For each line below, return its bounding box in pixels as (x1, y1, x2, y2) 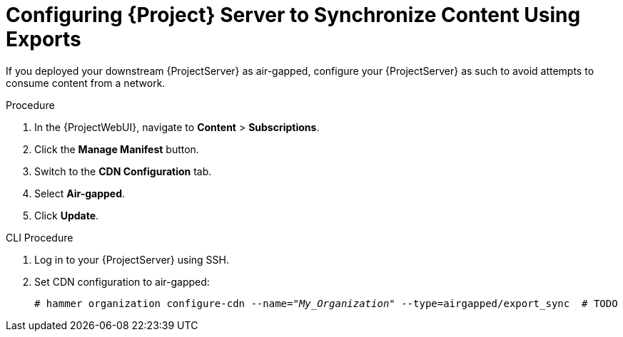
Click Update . (34, 209, 99, 222)
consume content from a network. (6, 76, 166, 89)
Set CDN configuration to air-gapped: (34, 275, 210, 288)
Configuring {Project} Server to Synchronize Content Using (6, 3, 581, 27)
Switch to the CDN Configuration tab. (34, 165, 212, 177)
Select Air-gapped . (34, 187, 126, 199)
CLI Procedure (6, 231, 74, 244)
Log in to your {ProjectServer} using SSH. (34, 253, 229, 266)
